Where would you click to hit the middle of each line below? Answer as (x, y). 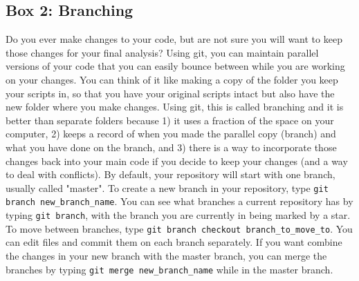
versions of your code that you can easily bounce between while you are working (175, 66)
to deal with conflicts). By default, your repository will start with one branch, (171, 174)
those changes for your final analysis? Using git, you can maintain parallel (162, 52)
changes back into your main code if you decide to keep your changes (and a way (177, 161)
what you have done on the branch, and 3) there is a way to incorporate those (171, 147)
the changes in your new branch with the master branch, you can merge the (166, 255)
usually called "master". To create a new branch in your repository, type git (167, 187)
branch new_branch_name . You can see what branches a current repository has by (179, 201)
